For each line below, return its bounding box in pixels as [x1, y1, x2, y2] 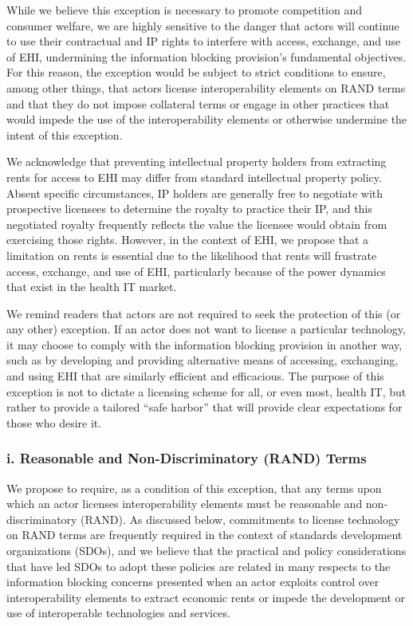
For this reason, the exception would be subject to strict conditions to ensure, [6, 64, 386, 81]
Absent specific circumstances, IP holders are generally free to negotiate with [6, 184, 383, 201]
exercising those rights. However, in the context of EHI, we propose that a [6, 231, 369, 248]
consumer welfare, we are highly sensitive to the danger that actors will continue [6, 17, 399, 33]
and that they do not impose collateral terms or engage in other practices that [6, 95, 390, 112]
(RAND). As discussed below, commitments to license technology [81, 510, 400, 527]
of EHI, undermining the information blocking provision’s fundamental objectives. [6, 48, 407, 65]
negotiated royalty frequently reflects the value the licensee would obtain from [6, 215, 387, 232]
